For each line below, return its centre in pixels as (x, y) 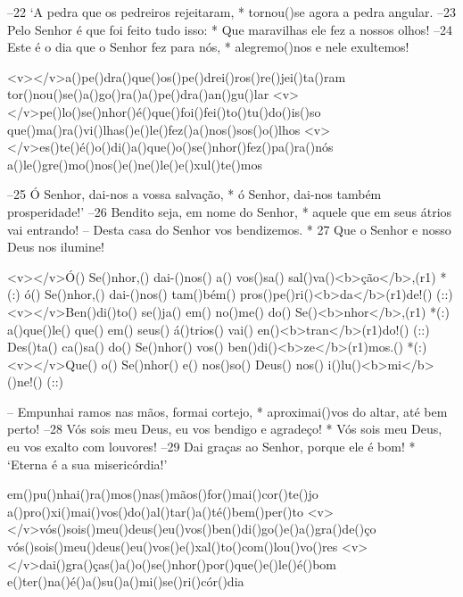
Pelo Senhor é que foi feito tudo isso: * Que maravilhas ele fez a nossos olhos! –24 (230, 29)
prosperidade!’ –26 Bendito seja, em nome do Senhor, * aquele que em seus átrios (230, 211)
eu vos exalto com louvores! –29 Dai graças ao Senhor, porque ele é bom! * (211, 447)
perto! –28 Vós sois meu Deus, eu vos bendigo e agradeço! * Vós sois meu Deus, (225, 429)
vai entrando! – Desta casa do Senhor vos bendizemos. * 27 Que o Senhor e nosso (229, 229)
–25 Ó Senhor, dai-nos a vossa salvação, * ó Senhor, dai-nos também (194, 194)
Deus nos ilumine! (56, 247)
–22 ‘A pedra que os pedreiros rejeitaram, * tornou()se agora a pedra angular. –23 (232, 12)
